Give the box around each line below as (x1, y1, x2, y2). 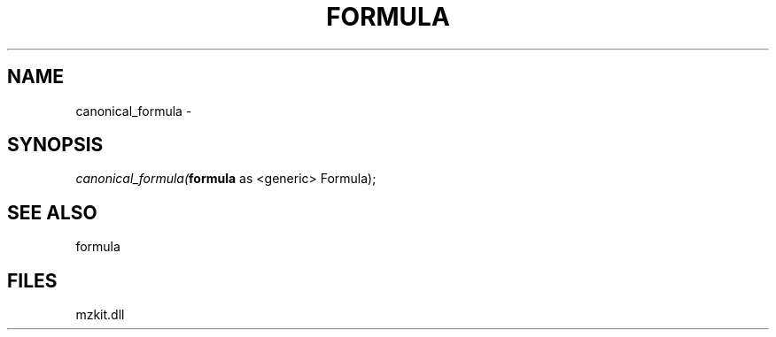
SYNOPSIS (7, 134, 104, 157)
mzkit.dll (75, 307, 125, 323)
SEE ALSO (7, 201, 97, 224)
